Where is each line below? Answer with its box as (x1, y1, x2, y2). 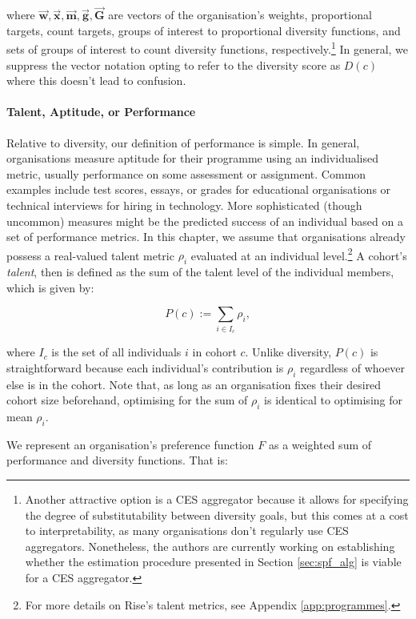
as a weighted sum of (268, 436, 372, 452)
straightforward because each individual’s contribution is (6, 359, 284, 376)
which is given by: (6, 279, 94, 295)
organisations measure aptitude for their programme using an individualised (6, 150, 379, 167)
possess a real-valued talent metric (6, 247, 174, 263)
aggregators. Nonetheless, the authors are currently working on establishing (25, 537, 395, 554)
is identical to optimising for (264, 392, 402, 408)
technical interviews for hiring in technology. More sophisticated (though (6, 197, 362, 214)
